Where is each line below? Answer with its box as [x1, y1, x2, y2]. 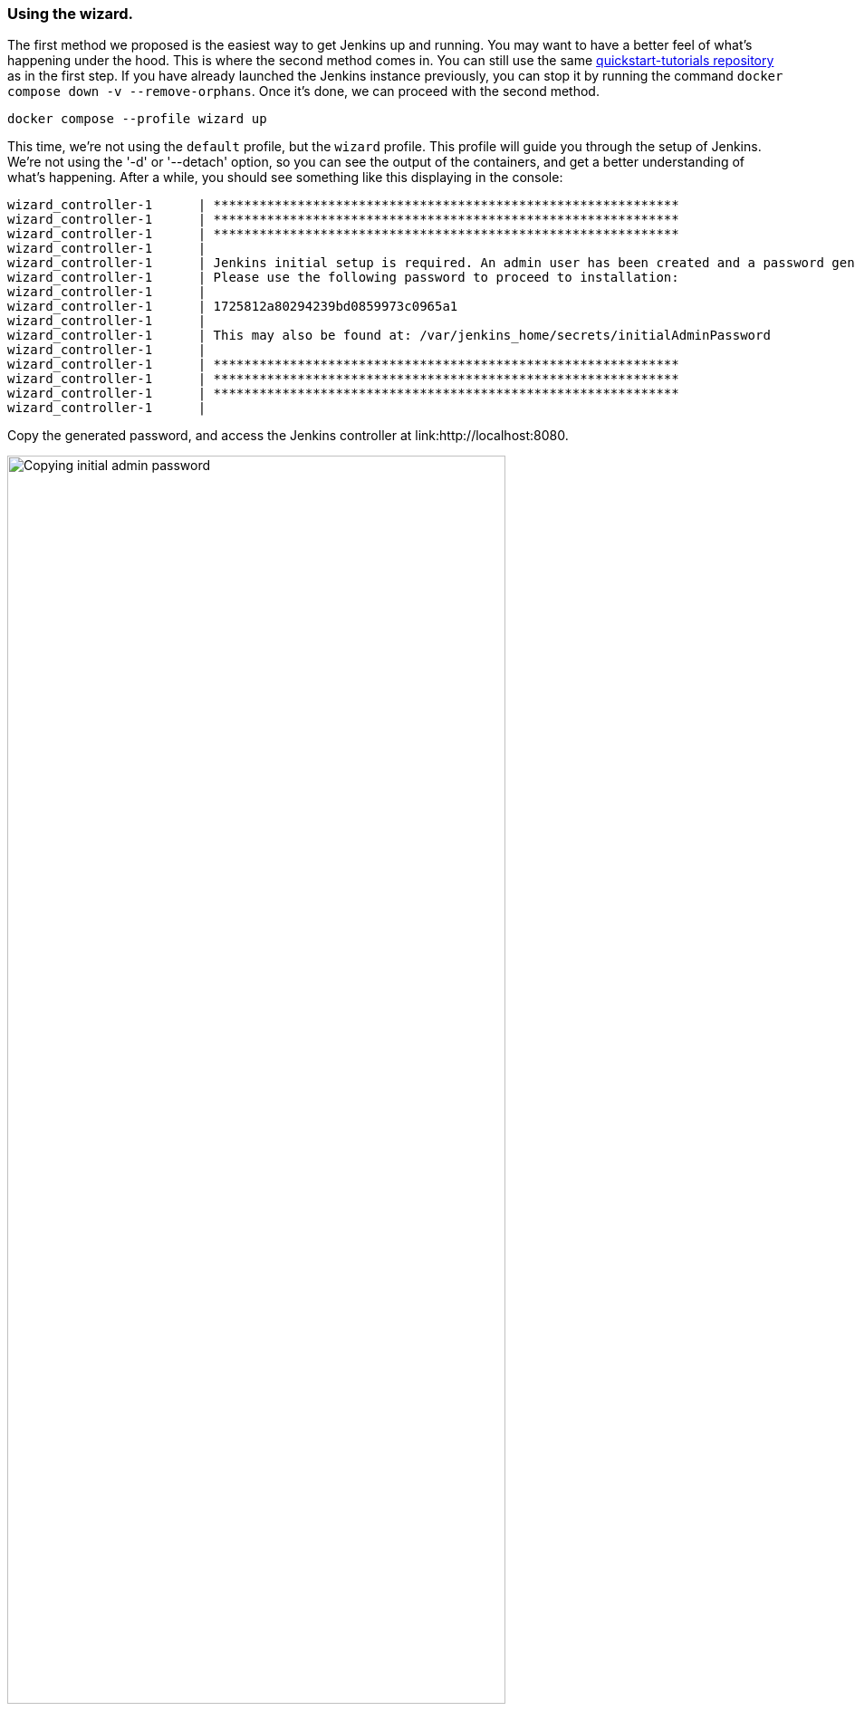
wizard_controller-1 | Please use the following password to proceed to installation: [7, 270, 679, 285]
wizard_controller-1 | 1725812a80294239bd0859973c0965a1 [7, 299, 458, 314]
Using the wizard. [7, 5, 134, 23]
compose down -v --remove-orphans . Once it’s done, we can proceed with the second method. [7, 83, 600, 100]
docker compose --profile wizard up [7, 111, 267, 127]
